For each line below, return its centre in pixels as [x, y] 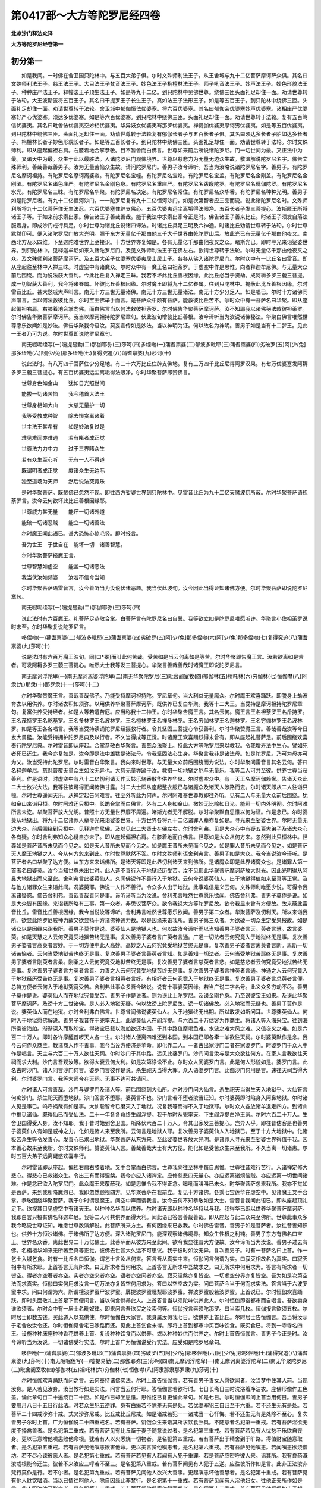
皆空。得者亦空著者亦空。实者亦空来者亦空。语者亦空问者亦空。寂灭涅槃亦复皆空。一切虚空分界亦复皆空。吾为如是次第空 [159, 1275]
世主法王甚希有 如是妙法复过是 [63, 427]
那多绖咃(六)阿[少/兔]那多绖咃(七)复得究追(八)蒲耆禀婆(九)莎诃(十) [91, 353]
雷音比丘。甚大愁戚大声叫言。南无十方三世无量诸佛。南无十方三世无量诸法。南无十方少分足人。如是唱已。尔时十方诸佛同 [159, 292]
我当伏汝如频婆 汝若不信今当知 [63, 577]
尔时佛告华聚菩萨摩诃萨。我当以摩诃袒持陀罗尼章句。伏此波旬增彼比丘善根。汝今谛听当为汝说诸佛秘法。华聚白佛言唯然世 [159, 317]
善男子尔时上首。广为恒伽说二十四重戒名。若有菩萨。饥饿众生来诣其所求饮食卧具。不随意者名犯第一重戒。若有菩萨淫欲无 [159, 1422]
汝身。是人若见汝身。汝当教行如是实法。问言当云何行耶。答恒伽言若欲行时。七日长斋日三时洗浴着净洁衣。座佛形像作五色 [159, 1389]
